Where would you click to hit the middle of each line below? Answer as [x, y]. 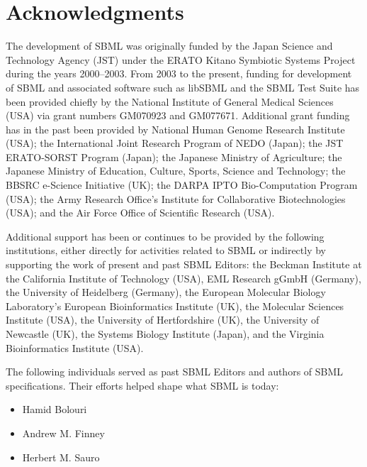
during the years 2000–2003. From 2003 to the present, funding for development [179, 73]
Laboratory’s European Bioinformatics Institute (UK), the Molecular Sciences [175, 306]
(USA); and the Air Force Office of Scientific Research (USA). [140, 213]
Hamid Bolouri [55, 409]
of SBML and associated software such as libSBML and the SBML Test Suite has [183, 87]
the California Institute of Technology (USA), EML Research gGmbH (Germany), [183, 278]
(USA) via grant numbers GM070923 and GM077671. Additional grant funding [178, 115]
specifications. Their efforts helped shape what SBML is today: [142, 385]
